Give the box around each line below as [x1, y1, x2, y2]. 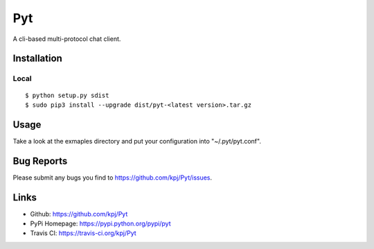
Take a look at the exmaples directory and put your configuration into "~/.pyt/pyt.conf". [12, 137, 261, 145]
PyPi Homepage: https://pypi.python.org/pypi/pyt [30, 219, 171, 228]
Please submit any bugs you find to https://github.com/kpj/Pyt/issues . [12, 173, 213, 182]
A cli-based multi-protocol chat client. [12, 35, 121, 43]
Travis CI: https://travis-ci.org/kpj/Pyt [30, 229, 136, 237]
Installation [12, 53, 62, 65]
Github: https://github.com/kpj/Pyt [30, 209, 128, 218]
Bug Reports [12, 155, 68, 166]
